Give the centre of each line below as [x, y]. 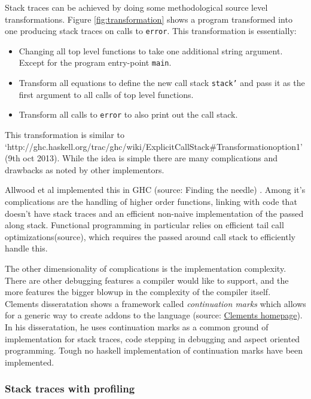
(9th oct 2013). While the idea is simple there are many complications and [141, 158]
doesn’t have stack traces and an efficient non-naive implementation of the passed [154, 213]
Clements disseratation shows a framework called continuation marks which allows [155, 303]
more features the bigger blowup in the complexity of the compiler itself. [138, 292]
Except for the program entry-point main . [95, 62]
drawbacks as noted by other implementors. [85, 169]
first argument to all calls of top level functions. [106, 94]
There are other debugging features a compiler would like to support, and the [147, 280]
